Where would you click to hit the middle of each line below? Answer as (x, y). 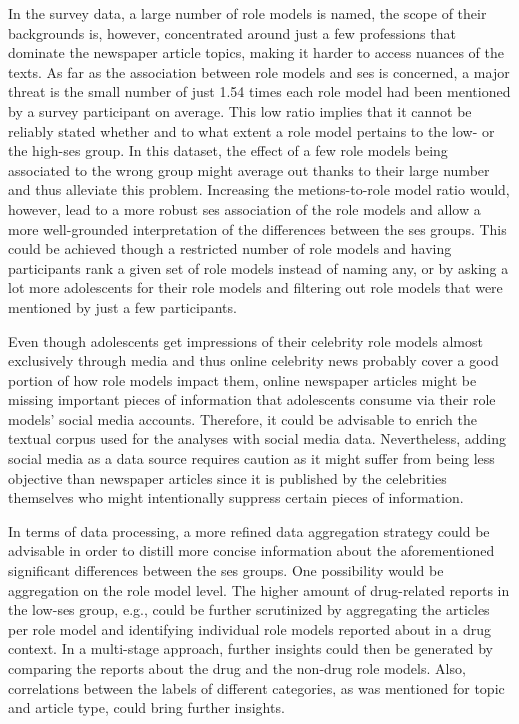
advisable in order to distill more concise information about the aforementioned (251, 550)
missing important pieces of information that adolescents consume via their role (252, 399)
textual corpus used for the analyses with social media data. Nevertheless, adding (257, 438)
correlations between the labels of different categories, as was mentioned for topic (256, 687)
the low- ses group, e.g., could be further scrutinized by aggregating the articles (249, 609)
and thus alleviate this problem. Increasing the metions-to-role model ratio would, (259, 189)
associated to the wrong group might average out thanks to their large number (249, 169)
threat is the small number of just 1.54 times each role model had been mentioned (259, 91)
